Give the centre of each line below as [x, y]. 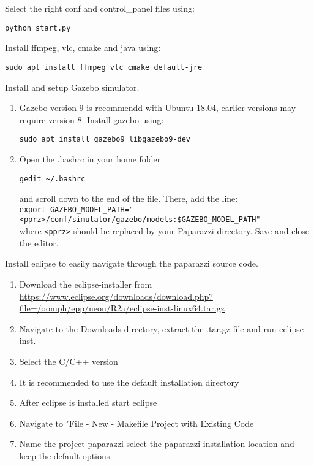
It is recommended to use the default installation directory [129, 382]
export [32, 209]
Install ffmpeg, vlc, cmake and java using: [83, 48]
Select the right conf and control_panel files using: [100, 8]
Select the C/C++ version [69, 361]
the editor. [39, 243]
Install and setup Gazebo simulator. [72, 87]
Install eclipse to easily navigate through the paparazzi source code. [132, 263]
